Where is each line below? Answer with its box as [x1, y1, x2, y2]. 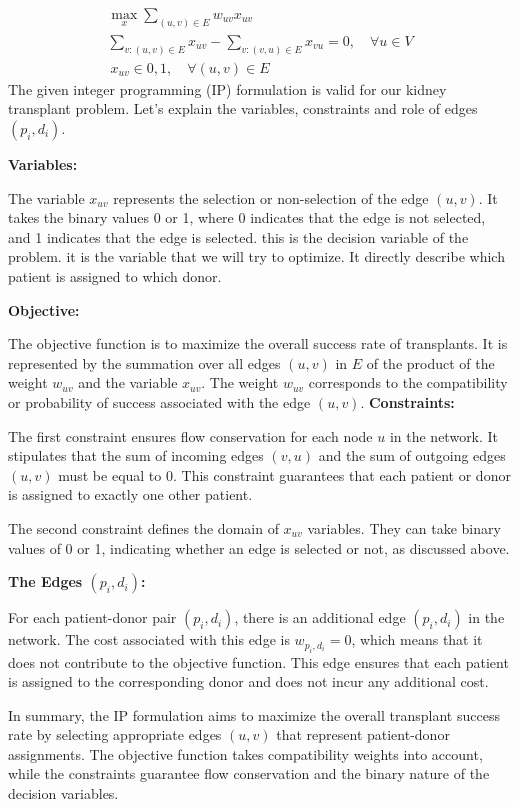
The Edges [8, 571, 83, 592]
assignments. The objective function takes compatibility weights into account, [8, 743, 483, 764]
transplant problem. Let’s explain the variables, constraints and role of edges [8, 98, 478, 119]
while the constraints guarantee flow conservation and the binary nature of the [8, 763, 490, 784]
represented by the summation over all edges [8, 352, 281, 373]
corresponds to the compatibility [308, 372, 508, 393]
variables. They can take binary [307, 517, 501, 538]
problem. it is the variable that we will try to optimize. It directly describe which [8, 246, 505, 267]
